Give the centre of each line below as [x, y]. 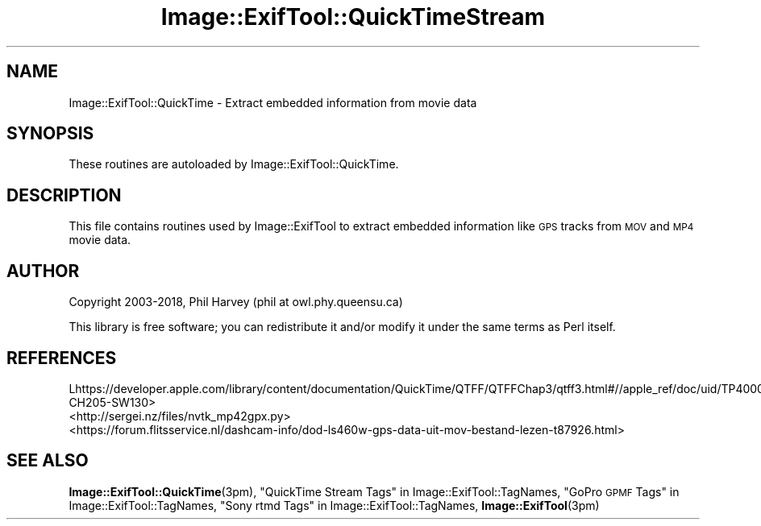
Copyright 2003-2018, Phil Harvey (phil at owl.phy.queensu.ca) [236, 302]
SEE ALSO [48, 461]
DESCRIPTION [64, 195]
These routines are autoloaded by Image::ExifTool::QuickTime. [234, 164]
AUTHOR [43, 271]
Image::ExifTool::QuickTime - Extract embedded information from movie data [273, 102]
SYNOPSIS [50, 134]
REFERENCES [62, 358]
